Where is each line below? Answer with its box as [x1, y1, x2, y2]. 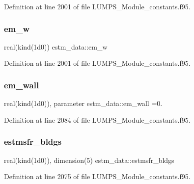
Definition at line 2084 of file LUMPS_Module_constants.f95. [4, 114, 191, 125]
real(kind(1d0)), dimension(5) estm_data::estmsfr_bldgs [4, 155, 174, 165]
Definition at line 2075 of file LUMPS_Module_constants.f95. [4, 171, 191, 182]
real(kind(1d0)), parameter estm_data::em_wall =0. [4, 98, 163, 108]
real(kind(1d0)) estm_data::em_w [4, 41, 108, 52]
